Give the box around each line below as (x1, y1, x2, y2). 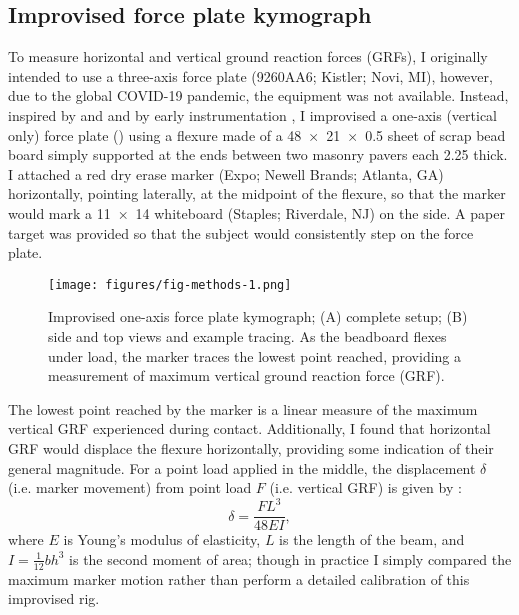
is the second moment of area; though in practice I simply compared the (69, 548, 512, 569)
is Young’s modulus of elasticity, (63, 529, 261, 550)
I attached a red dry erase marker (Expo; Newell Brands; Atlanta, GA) (8, 163, 444, 184)
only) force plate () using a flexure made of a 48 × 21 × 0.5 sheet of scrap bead (8, 124, 506, 145)
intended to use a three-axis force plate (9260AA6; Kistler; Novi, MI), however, (8, 65, 493, 86)
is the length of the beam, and (279, 529, 465, 550)
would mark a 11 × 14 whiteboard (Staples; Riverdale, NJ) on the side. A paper (8, 202, 505, 223)
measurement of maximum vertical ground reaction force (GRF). (48, 365, 445, 386)
